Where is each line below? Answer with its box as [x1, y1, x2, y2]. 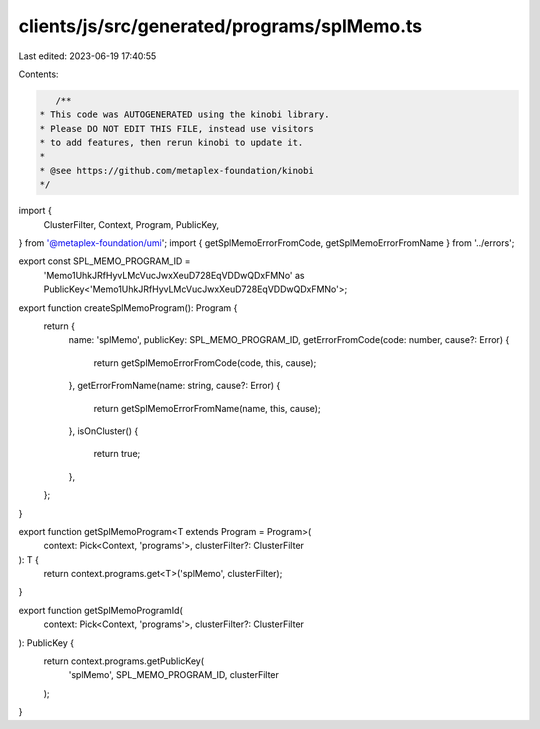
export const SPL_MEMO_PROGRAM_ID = [18, 255, 191, 267]
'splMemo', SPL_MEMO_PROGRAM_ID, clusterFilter [68, 669, 280, 681]
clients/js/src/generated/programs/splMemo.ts [18, 15, 423, 37]
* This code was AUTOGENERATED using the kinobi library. [39, 109, 330, 120]
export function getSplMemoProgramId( [18, 604, 184, 616]
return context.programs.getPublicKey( [43, 655, 205, 667]
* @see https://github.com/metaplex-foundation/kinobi [39, 165, 314, 176]
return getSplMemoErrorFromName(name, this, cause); [93, 402, 321, 414]
